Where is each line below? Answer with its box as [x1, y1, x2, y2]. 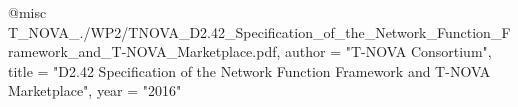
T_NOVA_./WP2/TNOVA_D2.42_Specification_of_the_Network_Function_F [8, 21, 511, 42]
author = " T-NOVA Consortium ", [285, 41, 492, 62]
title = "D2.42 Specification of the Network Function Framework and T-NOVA [8, 60, 491, 81]
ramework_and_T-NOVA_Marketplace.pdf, [8, 41, 281, 62]
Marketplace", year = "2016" [8, 80, 182, 101]
